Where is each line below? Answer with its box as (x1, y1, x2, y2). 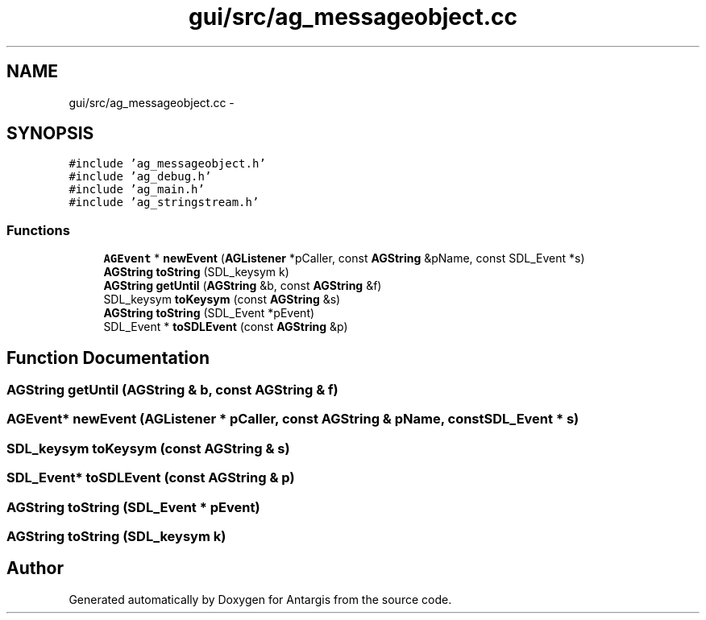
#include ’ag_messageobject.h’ (69, 157, 266, 171)
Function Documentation (6, 347, 210, 368)
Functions (6, 221, 70, 238)
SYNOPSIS (6, 123, 94, 144)
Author (6, 558, 64, 579)
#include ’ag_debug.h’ (69, 170, 212, 184)
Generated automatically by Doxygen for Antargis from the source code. (69, 592, 452, 606)
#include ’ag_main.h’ (69, 183, 205, 196)
